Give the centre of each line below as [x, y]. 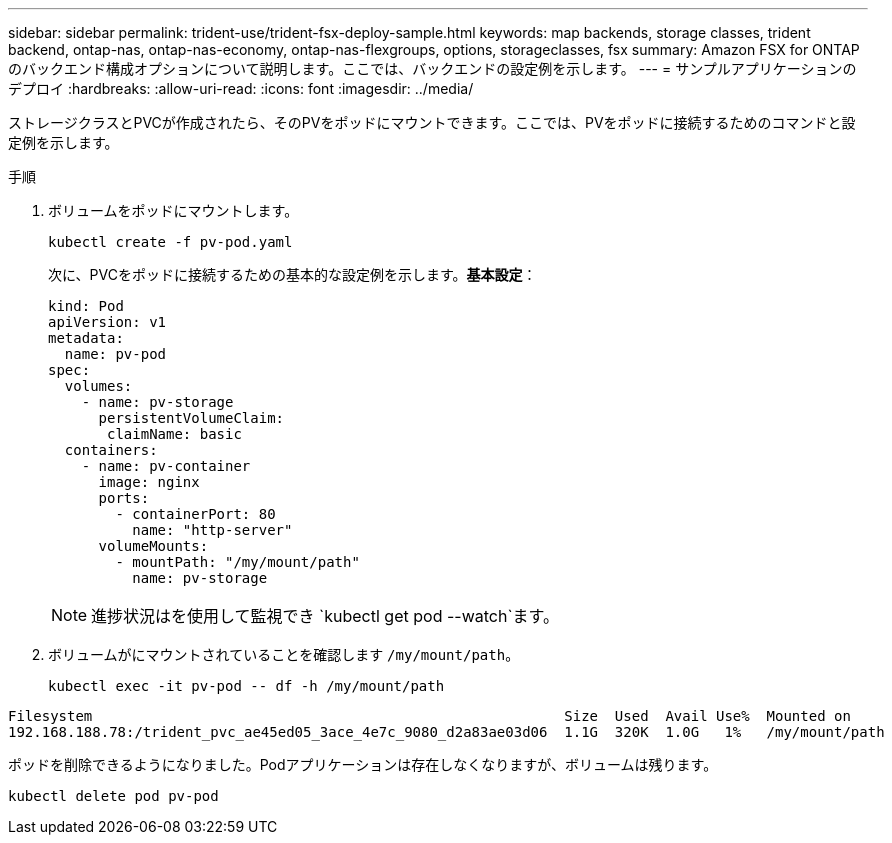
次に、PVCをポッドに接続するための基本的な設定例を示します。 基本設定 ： [292, 274]
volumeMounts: [153, 546]
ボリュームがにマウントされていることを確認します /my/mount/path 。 [284, 654]
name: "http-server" [212, 530]
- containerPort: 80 [195, 514]
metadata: [86, 338]
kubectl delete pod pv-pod [113, 796]
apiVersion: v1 [107, 322]
